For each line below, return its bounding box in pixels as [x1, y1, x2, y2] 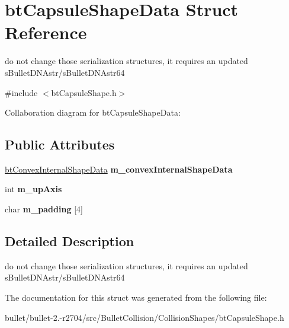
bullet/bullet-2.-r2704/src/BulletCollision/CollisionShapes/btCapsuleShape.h [5, 311, 284, 323]
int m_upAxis [5, 183, 62, 195]
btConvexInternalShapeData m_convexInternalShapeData [5, 163, 233, 175]
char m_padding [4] [5, 203, 83, 215]
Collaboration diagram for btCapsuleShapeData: [5, 106, 181, 119]
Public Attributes [5, 135, 115, 154]
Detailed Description [5, 232, 134, 250]
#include [5, 86, 38, 98]
